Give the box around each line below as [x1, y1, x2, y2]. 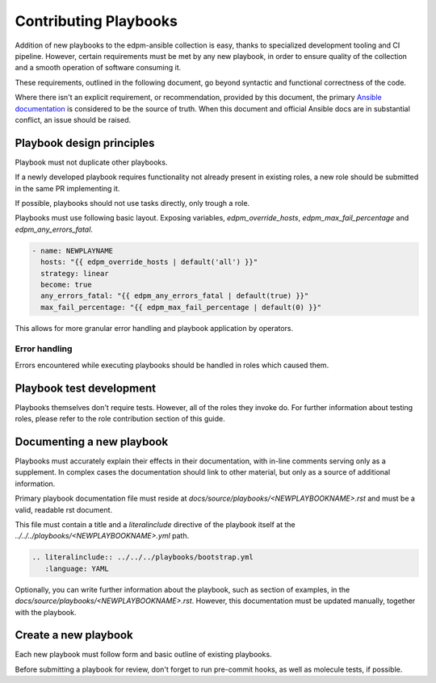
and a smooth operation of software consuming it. [15, 63, 182, 73]
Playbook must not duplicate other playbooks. [15, 157, 168, 167]
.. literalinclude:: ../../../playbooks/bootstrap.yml [31, 553, 254, 562]
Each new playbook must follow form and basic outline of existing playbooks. [15, 650, 272, 660]
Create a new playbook [15, 628, 133, 642]
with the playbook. [15, 607, 77, 617]
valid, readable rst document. [15, 505, 113, 514]
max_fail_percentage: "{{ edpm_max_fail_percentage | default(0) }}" [40, 303, 322, 312]
